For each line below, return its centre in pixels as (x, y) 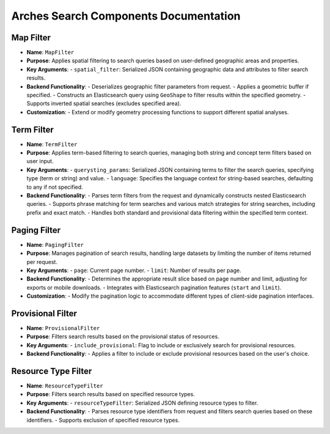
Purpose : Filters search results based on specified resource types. (111, 394)
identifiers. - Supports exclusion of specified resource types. (103, 420)
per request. (42, 262)
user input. (40, 161)
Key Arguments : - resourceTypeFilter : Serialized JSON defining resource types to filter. (142, 403)
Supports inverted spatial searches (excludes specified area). (104, 103)
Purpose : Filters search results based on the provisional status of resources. (123, 337)
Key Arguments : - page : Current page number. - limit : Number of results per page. (134, 270)
